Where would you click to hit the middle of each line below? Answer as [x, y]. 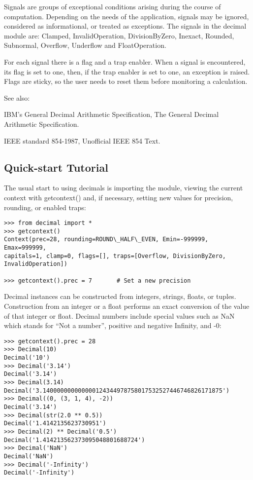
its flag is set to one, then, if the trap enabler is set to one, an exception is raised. [127, 71]
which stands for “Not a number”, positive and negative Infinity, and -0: [113, 325]
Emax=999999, [25, 248]
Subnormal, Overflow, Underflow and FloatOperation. [85, 45]
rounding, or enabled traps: [45, 207]
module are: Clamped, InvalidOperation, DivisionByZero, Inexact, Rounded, [119, 35]
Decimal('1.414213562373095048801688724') [75, 440]
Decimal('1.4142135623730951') [55, 424]
